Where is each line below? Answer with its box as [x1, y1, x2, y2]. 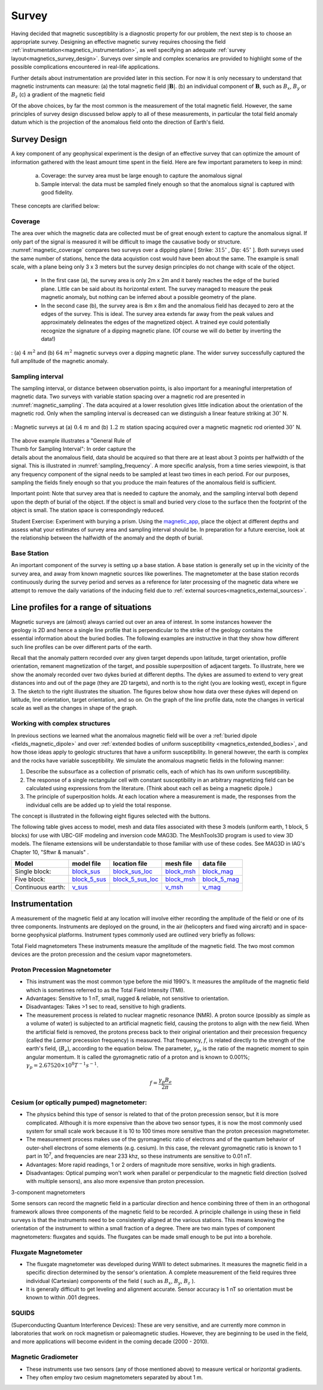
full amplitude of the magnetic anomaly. [11, 357, 109, 364]
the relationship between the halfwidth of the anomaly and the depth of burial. [11, 534, 203, 541]
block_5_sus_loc [112, 875, 159, 883]
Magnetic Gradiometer [11, 1353, 78, 1361]
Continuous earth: [14, 883, 66, 891]
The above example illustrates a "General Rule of [11, 437, 132, 444]
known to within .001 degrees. [26, 1294, 100, 1301]
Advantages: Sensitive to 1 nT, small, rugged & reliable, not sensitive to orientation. [26, 995, 230, 1002]
